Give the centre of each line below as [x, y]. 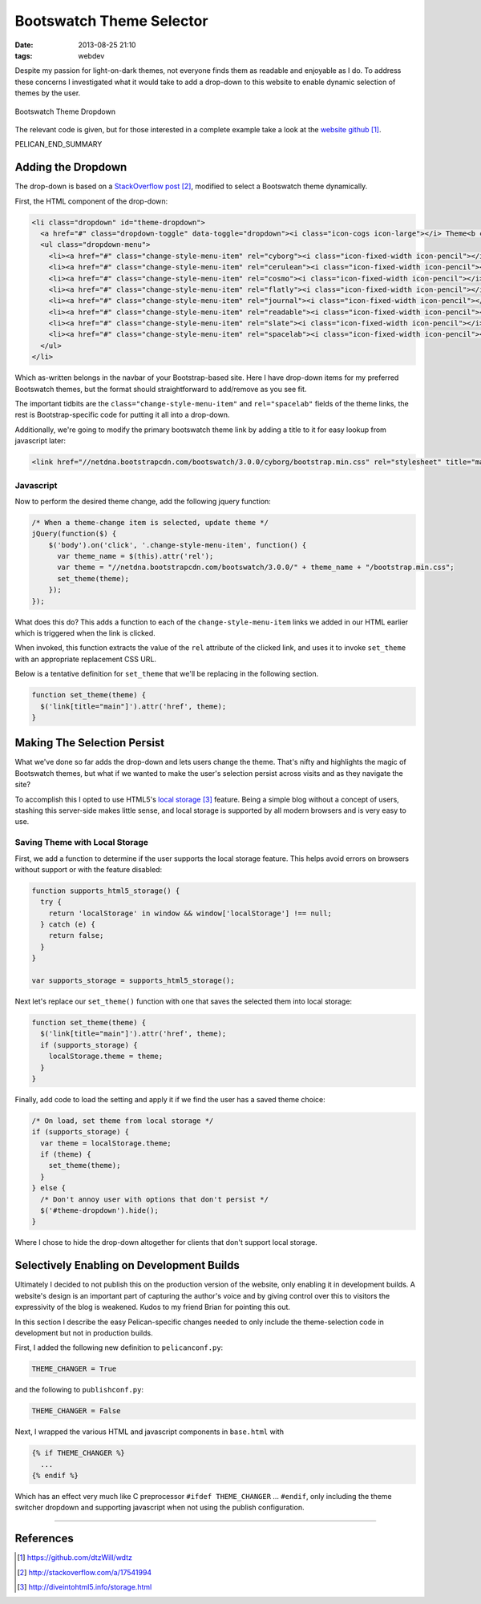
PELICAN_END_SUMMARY [59, 144]
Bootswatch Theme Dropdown [65, 111]
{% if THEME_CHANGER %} [79, 1453]
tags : [24, 55]
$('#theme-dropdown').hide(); [100, 1211]
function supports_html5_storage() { [106, 891]
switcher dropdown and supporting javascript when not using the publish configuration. [160, 1508]
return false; [76, 935]
